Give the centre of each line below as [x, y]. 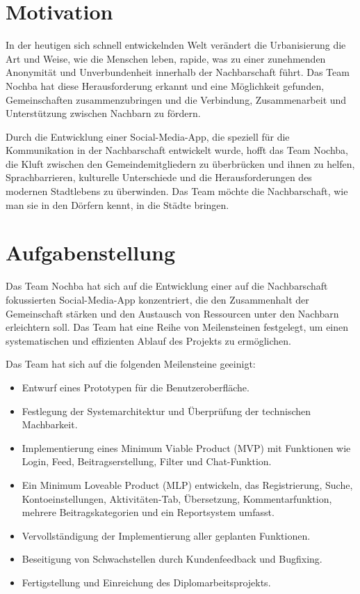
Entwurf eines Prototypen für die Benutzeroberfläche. [136, 387]
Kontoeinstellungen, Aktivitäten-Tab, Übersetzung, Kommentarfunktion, [177, 498]
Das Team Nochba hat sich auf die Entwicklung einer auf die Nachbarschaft [167, 286]
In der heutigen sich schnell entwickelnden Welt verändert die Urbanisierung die [176, 45]
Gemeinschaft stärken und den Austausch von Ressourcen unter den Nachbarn [172, 313]
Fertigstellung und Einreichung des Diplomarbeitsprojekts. [146, 582]
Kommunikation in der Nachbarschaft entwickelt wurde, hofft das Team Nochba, [177, 150]
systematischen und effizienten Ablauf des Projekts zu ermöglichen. [148, 340]
